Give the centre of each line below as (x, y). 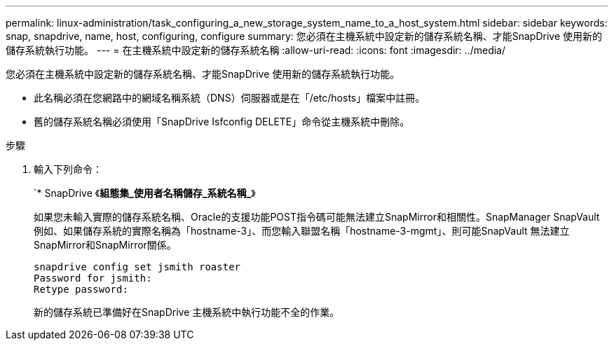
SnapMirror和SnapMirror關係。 (105, 245)
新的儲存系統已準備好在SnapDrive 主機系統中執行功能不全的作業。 (187, 312)
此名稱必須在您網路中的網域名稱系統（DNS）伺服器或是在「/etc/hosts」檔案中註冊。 (230, 98)
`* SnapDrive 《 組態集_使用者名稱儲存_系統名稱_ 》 (145, 193)
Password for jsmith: (93, 278)
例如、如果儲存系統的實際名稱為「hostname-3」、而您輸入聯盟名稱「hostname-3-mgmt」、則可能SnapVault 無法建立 (302, 231)
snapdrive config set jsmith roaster (137, 267)
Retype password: (81, 289)
